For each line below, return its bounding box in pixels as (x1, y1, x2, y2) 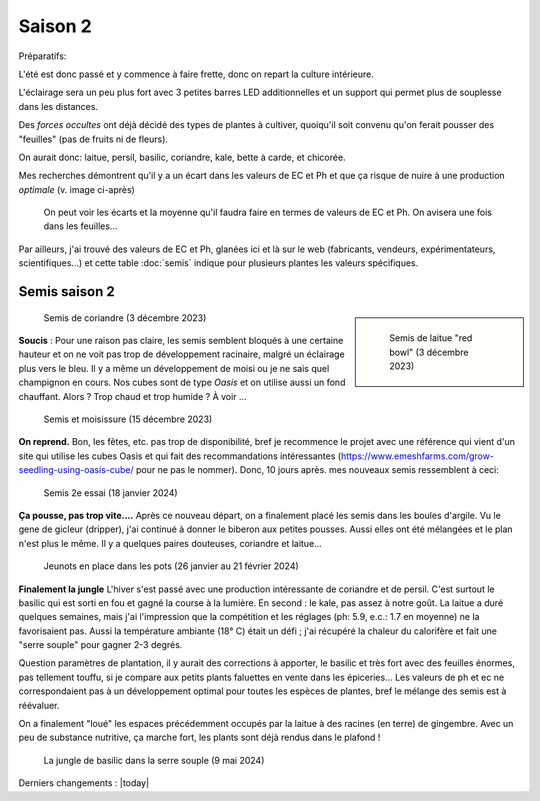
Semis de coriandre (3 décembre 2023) (43, 311, 207, 324)
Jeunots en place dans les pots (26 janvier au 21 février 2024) (43, 560, 299, 572)
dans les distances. (18, 100, 99, 112)
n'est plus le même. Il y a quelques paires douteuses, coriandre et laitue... (18, 537, 322, 549)
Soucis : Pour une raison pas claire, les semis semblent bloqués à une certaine (18, 335, 344, 347)
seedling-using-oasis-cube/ (18, 464, 134, 476)
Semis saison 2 (18, 283, 115, 300)
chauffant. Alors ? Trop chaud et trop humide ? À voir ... (18, 390, 247, 402)
